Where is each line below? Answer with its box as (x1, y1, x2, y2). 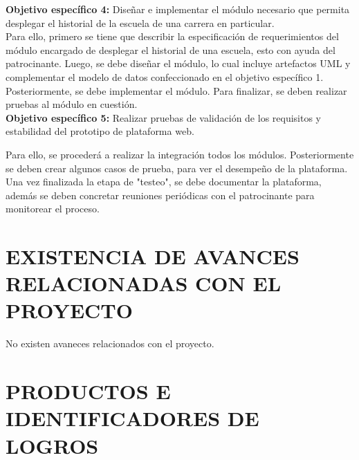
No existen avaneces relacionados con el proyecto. (6, 336, 214, 351)
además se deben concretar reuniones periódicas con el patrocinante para (6, 187, 315, 202)
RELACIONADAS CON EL (6, 269, 282, 297)
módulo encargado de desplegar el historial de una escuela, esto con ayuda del (6, 42, 335, 57)
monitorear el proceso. (6, 201, 100, 216)
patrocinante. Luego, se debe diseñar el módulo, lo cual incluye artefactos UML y (6, 56, 351, 71)
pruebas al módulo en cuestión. (6, 97, 138, 111)
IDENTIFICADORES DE (6, 404, 259, 432)
